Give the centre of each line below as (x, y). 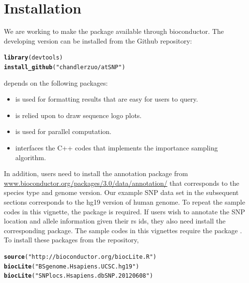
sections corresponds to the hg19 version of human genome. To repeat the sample (124, 201)
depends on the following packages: (56, 82)
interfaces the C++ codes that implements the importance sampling (117, 148)
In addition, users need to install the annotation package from (96, 173)
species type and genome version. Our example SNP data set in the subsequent (121, 192)
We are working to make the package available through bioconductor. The (114, 31)
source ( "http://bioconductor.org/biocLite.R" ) (80, 257)
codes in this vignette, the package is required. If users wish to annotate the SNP (124, 211)
